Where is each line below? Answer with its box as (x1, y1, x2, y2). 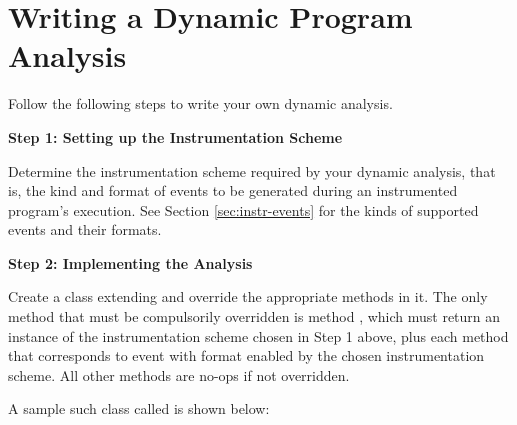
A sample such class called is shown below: (8, 398, 270, 419)
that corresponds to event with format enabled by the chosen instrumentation (8, 345, 485, 366)
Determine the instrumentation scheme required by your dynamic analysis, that (8, 160, 496, 181)
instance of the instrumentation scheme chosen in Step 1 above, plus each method (8, 325, 509, 346)
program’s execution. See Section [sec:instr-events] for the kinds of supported (8, 199, 479, 220)
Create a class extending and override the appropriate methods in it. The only (8, 286, 488, 307)
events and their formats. (8, 219, 162, 240)
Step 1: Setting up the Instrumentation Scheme (8, 126, 343, 147)
